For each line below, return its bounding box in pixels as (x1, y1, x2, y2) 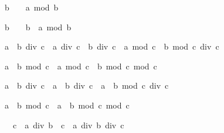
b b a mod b (5, 20, 72, 33)
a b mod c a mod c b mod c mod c (5, 60, 157, 72)
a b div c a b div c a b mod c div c (5, 79, 169, 92)
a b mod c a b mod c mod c (5, 99, 130, 111)
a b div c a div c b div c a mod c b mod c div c (5, 40, 219, 52)
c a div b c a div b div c (12, 118, 124, 131)
